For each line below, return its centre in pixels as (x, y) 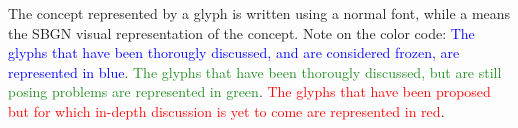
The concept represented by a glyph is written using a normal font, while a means (259, 13)
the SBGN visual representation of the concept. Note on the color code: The (241, 32)
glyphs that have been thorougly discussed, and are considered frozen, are (234, 52)
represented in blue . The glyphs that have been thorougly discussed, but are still (255, 71)
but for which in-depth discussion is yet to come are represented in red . (226, 110)
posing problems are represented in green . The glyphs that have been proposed (249, 91)
